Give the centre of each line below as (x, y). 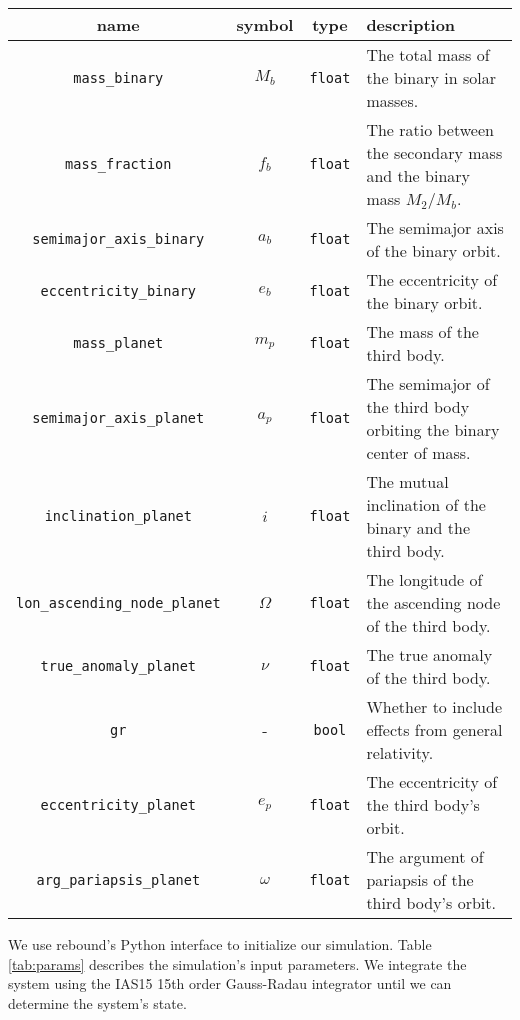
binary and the (418, 527)
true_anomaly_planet (118, 666)
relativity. (400, 752)
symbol (265, 24)
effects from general (434, 729)
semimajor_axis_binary (118, 239)
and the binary (418, 175)
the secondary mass (434, 152)
